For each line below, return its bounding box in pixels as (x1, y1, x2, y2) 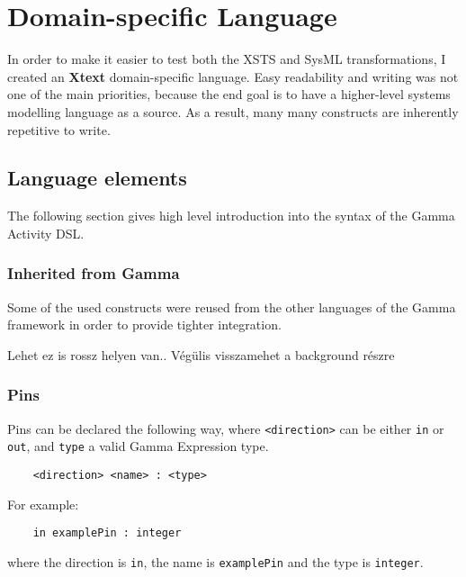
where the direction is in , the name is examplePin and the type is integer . (7, 552, 424, 571)
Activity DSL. (7, 223, 85, 242)
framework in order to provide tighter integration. (7, 315, 282, 334)
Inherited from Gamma (7, 262, 180, 284)
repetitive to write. (7, 120, 111, 139)
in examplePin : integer (32, 527, 182, 540)
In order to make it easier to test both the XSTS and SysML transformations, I (7, 50, 446, 68)
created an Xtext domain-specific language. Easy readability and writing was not (7, 67, 459, 86)
